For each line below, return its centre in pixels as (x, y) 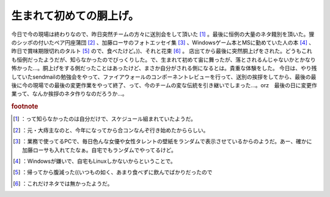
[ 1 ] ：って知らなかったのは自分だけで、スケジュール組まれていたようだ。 (105, 119)
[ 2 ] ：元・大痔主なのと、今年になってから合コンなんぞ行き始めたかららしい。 (111, 130)
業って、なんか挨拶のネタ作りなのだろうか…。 (69, 94)
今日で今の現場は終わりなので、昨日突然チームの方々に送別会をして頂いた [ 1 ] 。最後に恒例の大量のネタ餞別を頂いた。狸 (163, 34)
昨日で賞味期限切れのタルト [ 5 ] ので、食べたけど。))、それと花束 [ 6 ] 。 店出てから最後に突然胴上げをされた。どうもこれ (162, 51)
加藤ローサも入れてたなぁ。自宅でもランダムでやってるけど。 (99, 150)
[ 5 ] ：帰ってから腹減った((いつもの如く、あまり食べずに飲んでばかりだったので (113, 172)
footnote (25, 107)
